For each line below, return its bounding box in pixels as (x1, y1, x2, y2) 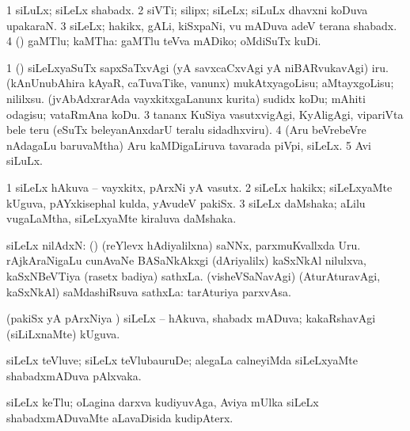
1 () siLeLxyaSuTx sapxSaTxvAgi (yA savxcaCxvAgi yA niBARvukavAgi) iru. (6, 59, 389, 75)
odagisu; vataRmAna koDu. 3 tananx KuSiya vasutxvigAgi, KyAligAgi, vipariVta (6, 105, 404, 122)
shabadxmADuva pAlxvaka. (6, 367, 142, 383)
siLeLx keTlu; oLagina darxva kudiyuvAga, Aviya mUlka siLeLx (6, 394, 319, 410)
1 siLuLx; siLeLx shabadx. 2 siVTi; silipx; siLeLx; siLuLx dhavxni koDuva (6, 2, 368, 17)
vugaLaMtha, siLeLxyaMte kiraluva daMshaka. (6, 210, 237, 227)
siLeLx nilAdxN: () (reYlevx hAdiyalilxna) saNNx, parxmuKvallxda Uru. (6, 236, 361, 253)
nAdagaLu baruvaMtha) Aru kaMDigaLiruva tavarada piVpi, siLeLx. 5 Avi (6, 136, 371, 153)
